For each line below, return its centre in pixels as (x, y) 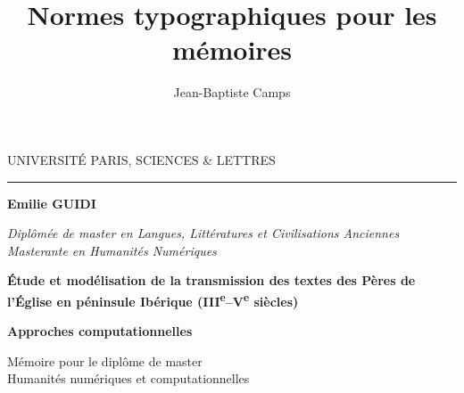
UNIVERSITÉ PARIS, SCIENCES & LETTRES (141, 159)
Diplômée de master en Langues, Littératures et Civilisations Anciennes (203, 233)
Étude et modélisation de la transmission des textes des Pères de (211, 280)
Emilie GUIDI (52, 203)
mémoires (232, 49)
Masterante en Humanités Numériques (112, 250)
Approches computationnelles (100, 331)
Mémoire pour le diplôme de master (105, 360)
